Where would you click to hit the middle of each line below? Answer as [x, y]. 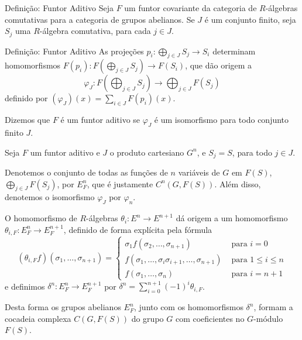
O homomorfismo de [41, 218]
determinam [234, 51]
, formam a [273, 307]
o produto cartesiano [147, 152]
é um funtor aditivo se [100, 120]
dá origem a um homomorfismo [232, 218]
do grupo [147, 318]
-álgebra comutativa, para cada [95, 31]
